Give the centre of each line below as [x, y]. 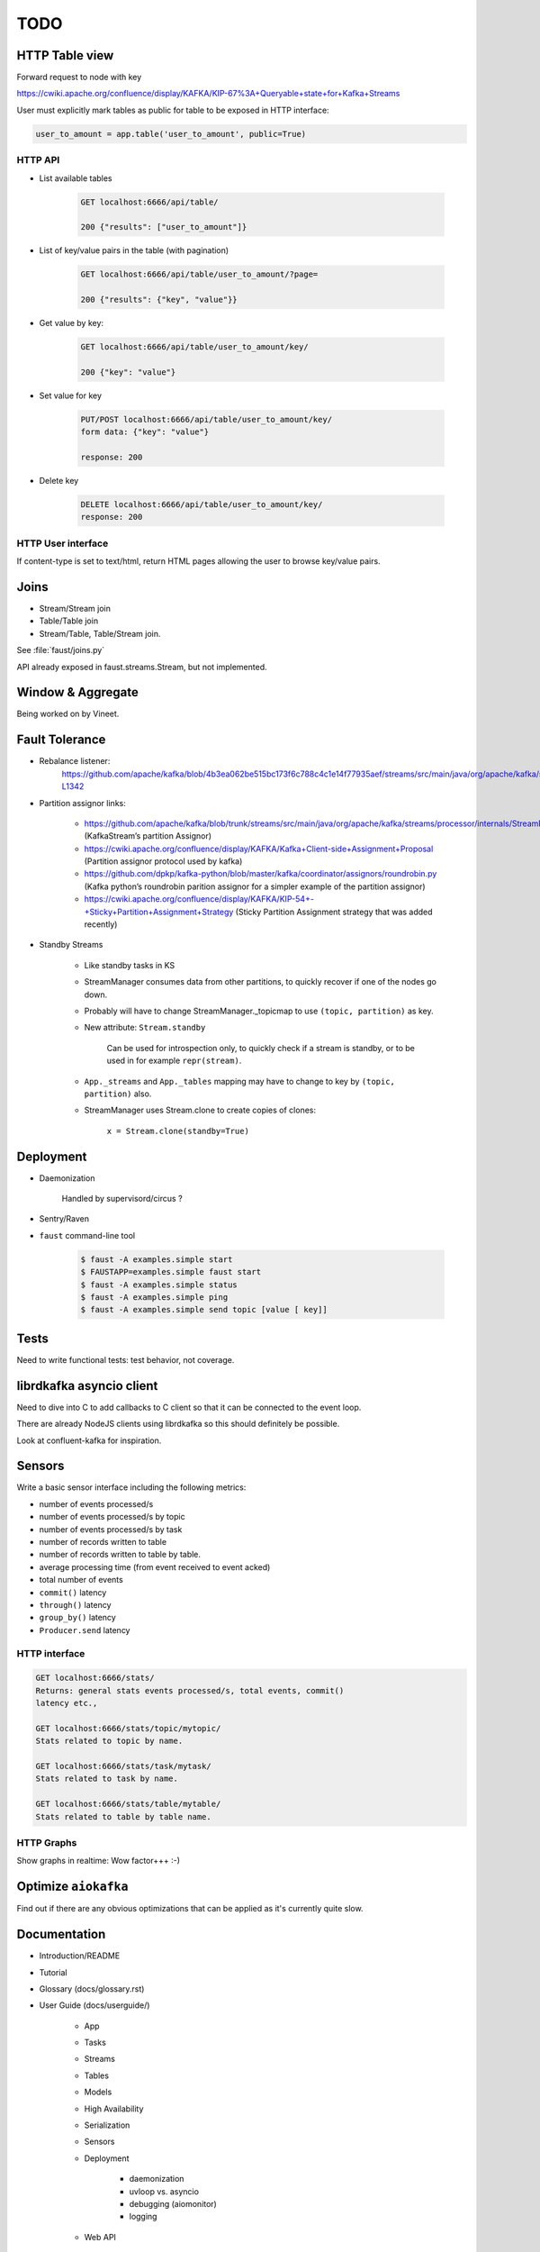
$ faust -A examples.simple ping [154, 1297]
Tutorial [53, 1972]
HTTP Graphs [47, 1842]
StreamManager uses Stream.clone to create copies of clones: [200, 1110]
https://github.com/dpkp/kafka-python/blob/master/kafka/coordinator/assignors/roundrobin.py [261, 874]
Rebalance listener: [75, 761]
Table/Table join [69, 621]
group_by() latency [77, 1618]
